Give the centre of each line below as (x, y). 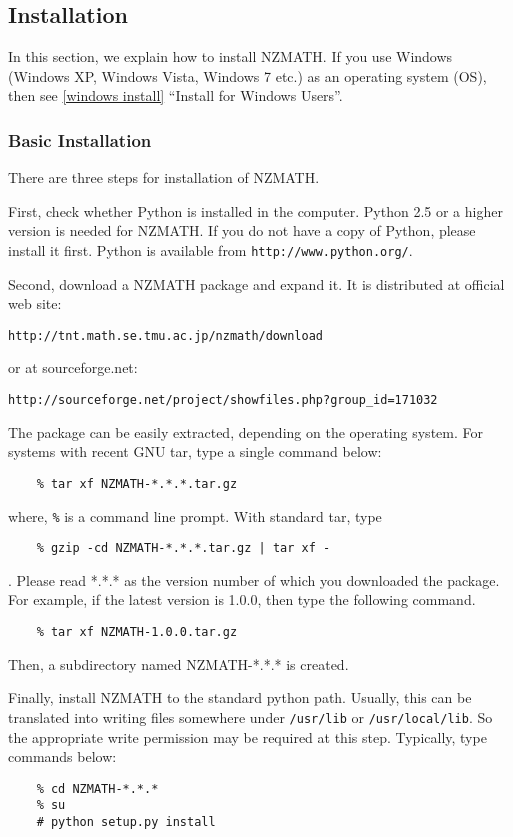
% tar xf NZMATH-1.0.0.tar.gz (137, 632)
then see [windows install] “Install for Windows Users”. (175, 95)
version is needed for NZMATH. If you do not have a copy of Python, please (242, 230)
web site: (35, 303)
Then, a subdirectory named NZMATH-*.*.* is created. (178, 663)
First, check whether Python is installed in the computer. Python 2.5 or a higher (255, 210)
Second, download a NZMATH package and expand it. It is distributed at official (256, 283)
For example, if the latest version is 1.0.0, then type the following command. (242, 599)
